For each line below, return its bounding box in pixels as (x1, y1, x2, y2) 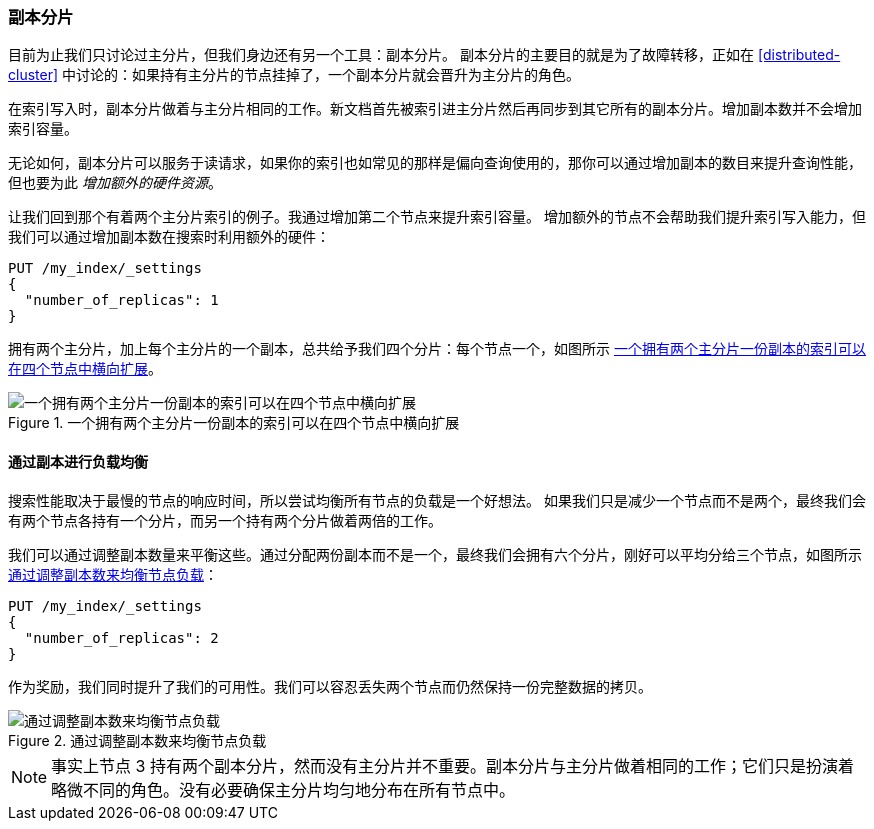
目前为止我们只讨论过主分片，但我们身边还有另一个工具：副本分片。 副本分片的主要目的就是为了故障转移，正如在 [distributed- (8, 46, 841, 64)
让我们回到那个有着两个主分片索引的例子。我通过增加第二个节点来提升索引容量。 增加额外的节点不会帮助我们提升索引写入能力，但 (8, 208, 866, 226)
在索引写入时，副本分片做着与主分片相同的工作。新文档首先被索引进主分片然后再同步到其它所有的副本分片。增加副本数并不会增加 (8, 100, 862, 118)
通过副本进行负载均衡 (8, 452, 148, 470)
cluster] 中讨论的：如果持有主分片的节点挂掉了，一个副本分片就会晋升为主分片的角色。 (8, 66, 580, 84)
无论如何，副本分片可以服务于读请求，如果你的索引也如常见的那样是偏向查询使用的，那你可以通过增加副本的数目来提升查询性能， (8, 154, 862, 172)
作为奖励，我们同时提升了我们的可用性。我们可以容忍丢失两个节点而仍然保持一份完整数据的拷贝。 (8, 677, 652, 695)
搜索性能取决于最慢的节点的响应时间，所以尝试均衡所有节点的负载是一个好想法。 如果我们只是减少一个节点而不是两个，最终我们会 (8, 491, 866, 509)
